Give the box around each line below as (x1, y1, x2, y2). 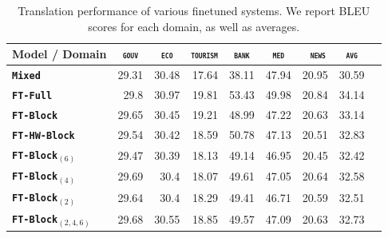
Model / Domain (12, 46, 107, 62)
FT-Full (12, 90, 53, 101)
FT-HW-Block (12, 129, 75, 141)
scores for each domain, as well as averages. (88, 18, 300, 34)
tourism (191, 50, 218, 61)
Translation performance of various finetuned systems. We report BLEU (18, 2, 370, 18)
